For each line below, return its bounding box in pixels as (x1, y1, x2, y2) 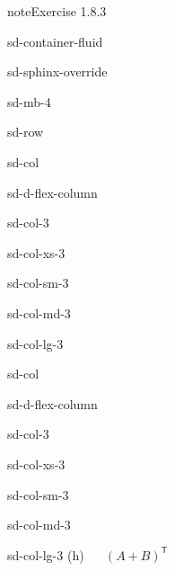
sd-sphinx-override (7, 62, 108, 81)
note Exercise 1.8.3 (7, 2, 107, 20)
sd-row (7, 122, 44, 141)
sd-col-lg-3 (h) (7, 545, 84, 564)
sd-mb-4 (7, 92, 51, 111)
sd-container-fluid (7, 31, 103, 50)
